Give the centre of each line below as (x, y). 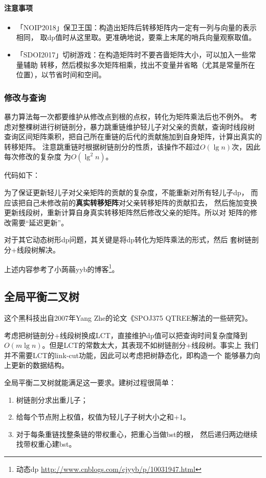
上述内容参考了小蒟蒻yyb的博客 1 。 (62, 268)
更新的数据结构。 (40, 365)
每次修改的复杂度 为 (38, 157)
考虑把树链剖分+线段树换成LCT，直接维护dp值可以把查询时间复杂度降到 (126, 335)
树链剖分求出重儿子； (52, 399)
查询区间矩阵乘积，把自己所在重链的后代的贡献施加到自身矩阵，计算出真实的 (133, 137)
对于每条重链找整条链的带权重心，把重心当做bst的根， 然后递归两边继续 (137, 434)
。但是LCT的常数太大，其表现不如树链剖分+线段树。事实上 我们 (150, 345)
